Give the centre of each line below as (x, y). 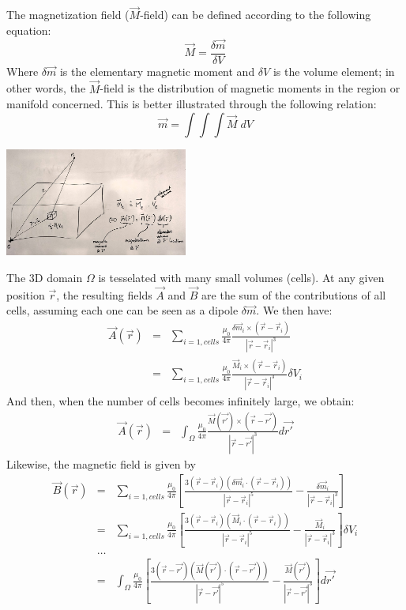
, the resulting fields (104, 294)
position (26, 294)
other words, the (46, 88)
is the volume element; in (334, 71)
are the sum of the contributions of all (294, 294)
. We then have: (294, 310)
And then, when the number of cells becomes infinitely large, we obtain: (180, 401)
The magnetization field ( (68, 15)
